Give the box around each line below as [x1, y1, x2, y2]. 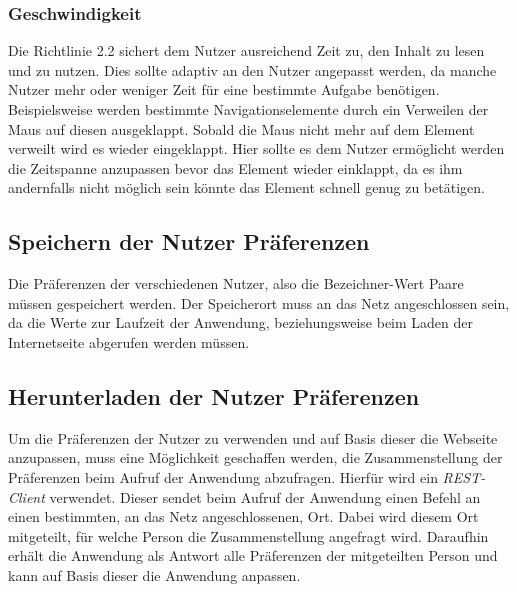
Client [8, 486, 45, 507]
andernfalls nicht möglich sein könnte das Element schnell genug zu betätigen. [8, 177, 485, 198]
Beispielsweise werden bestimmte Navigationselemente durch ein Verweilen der [8, 99, 489, 119]
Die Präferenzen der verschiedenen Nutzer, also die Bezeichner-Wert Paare [8, 273, 464, 294]
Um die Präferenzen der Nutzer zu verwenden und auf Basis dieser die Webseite [8, 427, 498, 448]
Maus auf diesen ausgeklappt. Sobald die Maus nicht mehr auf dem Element [8, 118, 475, 139]
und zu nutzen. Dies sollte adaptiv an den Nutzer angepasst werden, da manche [8, 59, 497, 80]
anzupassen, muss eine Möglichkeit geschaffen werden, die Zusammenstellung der [8, 447, 503, 468]
